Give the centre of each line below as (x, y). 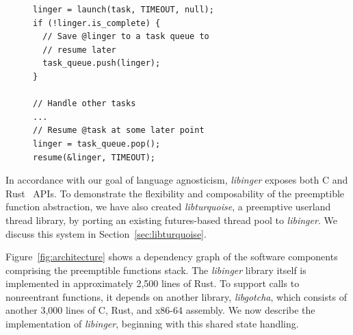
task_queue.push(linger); (102, 63)
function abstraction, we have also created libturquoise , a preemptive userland (168, 207)
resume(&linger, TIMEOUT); (94, 157)
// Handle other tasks (84, 104)
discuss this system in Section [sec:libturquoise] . (106, 233)
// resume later (79, 50)
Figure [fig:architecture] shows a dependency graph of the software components (172, 257)
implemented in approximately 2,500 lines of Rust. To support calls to (153, 283)
